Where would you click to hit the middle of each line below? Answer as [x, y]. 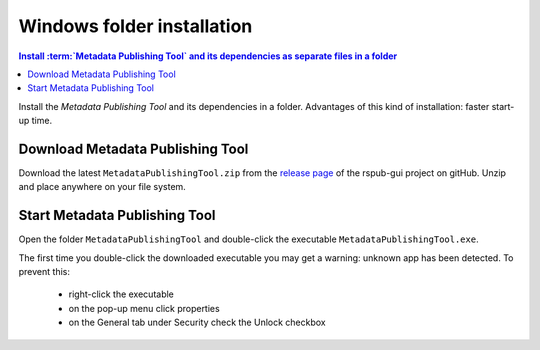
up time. [35, 121]
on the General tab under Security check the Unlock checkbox [197, 322]
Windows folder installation [135, 26]
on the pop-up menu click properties [144, 308]
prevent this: [44, 272]
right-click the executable [121, 294]
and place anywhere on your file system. [102, 187]
